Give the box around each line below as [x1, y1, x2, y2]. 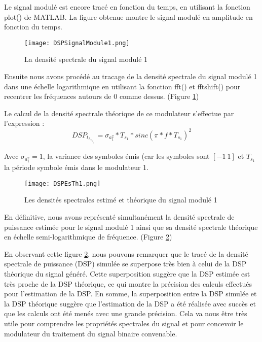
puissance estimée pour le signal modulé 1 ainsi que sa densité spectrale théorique [4, 221, 258, 232]
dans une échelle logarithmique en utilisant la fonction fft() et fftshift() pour [4, 81, 241, 91]
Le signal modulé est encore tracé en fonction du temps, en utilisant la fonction [4, 2, 250, 12]
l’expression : [4, 118, 45, 128]
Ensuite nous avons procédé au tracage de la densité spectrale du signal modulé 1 [4, 71, 257, 82]
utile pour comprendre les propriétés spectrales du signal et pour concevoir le [4, 318, 244, 328]
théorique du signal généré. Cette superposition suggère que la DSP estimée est [4, 268, 250, 279]
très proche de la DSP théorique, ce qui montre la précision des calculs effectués [4, 278, 252, 289]
